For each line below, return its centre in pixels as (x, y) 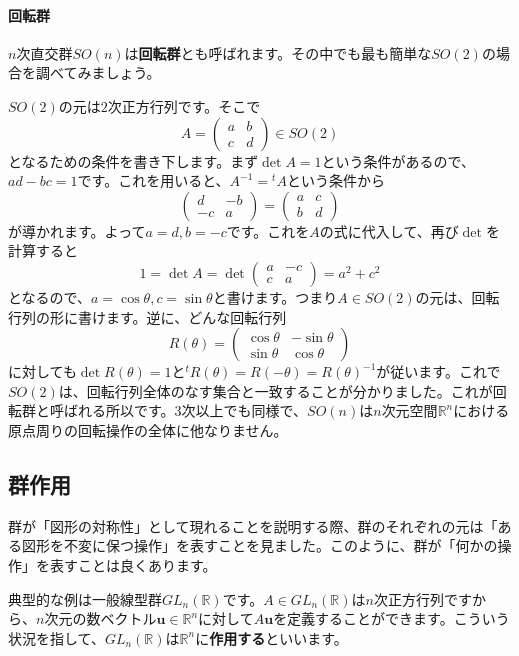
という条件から (335, 180)
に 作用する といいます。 (271, 637)
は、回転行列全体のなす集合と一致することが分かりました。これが (275, 390)
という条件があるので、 (398, 160)
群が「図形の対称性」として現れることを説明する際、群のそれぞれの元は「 (253, 525)
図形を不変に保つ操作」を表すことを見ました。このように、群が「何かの (259, 545)
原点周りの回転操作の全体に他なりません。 (148, 429)
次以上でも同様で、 (244, 410)
